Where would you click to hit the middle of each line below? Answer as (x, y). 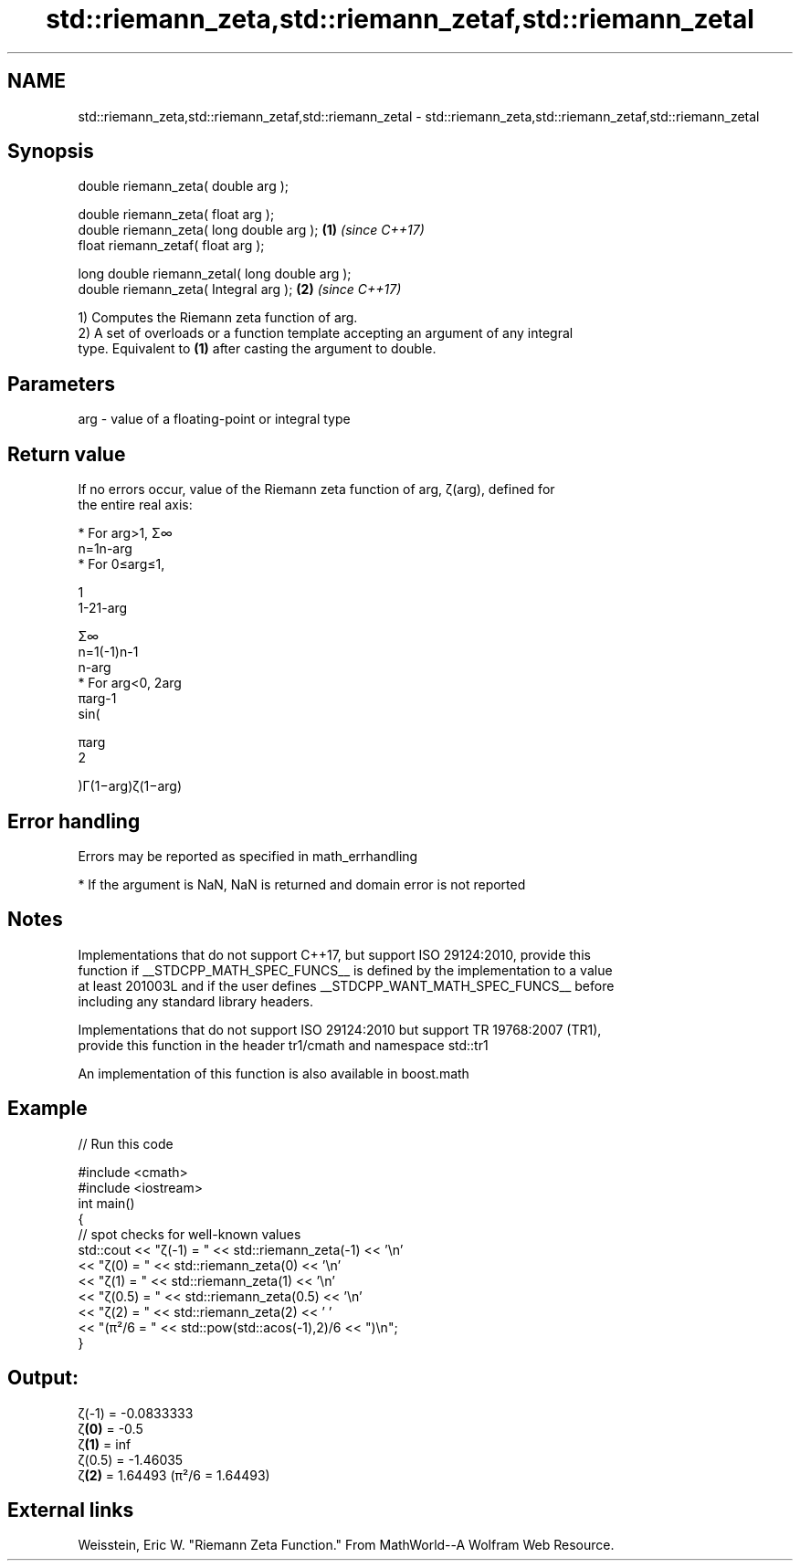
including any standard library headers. (196, 1001)
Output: (43, 1378)
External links (71, 1510)
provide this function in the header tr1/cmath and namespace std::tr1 (283, 1045)
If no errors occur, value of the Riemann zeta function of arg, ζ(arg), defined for (316, 489)
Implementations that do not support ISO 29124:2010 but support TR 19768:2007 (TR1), (340, 1029)
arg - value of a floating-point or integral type (214, 419)
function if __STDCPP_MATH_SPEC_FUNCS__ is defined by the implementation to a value (345, 970)
